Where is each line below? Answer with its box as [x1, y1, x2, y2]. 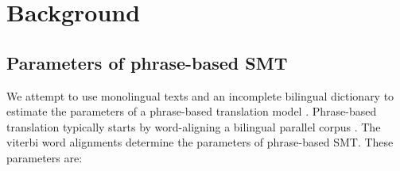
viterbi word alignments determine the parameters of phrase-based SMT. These [6, 134, 394, 150]
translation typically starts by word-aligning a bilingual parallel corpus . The [6, 118, 381, 135]
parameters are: [6, 149, 83, 165]
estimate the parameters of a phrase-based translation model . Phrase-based [6, 103, 377, 120]
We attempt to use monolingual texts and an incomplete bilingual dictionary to [6, 87, 394, 104]
